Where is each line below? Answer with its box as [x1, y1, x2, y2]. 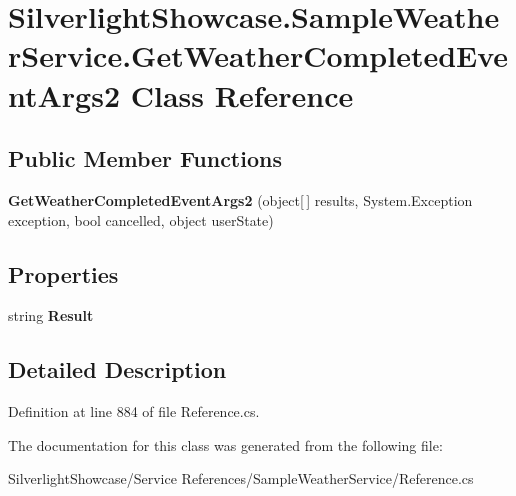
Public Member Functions [8, 143, 282, 174]
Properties [8, 258, 119, 289]
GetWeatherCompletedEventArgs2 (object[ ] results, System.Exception [8, 189, 473, 210]
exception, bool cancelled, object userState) [8, 209, 274, 230]
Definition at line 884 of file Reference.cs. [8, 401, 260, 422]
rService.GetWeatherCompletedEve [8, 35, 509, 76]
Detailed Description [8, 354, 227, 385]
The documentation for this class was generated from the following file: [8, 434, 443, 455]
